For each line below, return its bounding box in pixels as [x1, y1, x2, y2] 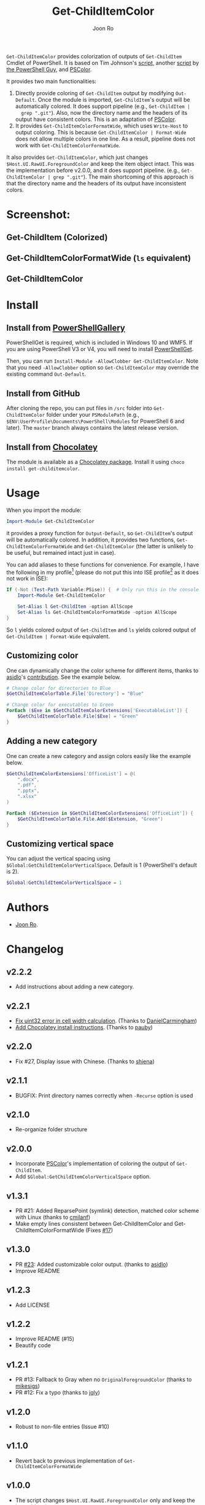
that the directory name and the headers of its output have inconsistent [6, 179, 187, 187]
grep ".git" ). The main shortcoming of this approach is [53, 173, 195, 180]
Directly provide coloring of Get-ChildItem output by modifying [15, 89, 174, 96]
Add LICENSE [15, 1301, 50, 1309]
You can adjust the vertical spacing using [6, 855, 110, 862]
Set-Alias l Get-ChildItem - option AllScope [17, 603, 133, 610]
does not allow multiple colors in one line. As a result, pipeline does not [15, 135, 195, 142]
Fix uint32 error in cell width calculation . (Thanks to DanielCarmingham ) [15, 1017, 198, 1024]
